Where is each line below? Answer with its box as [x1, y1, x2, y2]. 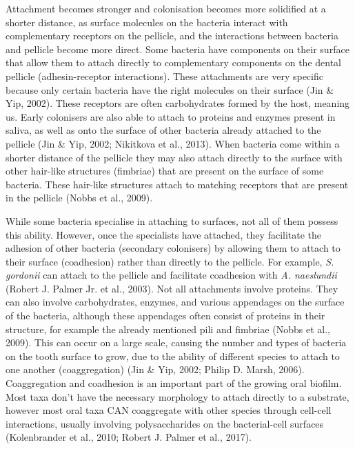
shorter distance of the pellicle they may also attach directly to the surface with [6, 150, 343, 164]
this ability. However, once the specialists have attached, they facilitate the [6, 227, 322, 241]
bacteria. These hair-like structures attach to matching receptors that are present [6, 177, 349, 191]
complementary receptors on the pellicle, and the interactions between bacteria [6, 28, 338, 43]
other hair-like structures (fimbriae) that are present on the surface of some [6, 163, 324, 178]
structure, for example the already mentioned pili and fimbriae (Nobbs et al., [6, 321, 330, 336]
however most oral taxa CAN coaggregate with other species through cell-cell [6, 403, 332, 417]
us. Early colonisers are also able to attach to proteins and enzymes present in [6, 109, 336, 123]
